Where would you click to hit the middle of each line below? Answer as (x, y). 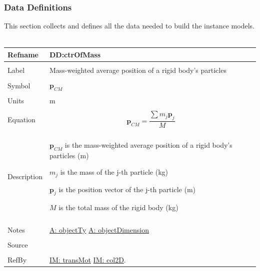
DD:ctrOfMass (75, 54)
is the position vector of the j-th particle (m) (127, 189)
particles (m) (69, 155)
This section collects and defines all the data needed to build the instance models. (129, 26)
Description (25, 176)
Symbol (19, 85)
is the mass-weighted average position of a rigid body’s (148, 144)
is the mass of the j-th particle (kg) (114, 172)
